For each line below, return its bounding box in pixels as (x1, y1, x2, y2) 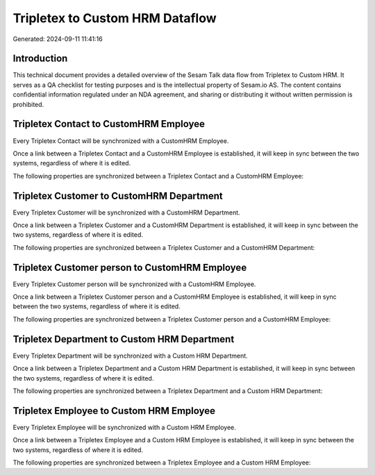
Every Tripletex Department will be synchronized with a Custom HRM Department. (12, 351, 248, 360)
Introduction (12, 53, 68, 65)
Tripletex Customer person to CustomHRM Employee (12, 261, 247, 274)
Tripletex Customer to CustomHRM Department (12, 190, 223, 201)
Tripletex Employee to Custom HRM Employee (12, 405, 215, 417)
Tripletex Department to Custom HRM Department (12, 333, 235, 345)
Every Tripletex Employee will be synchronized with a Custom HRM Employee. (12, 423, 236, 431)
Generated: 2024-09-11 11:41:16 (12, 35, 103, 43)
